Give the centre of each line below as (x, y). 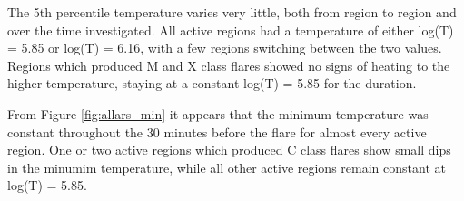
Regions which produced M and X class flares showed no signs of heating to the (229, 65)
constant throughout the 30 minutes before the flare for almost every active (217, 131)
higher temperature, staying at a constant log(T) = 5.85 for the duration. (212, 83)
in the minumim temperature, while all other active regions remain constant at (227, 167)
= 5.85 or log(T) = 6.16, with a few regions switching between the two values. (225, 48)
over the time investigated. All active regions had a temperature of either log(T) (231, 30)
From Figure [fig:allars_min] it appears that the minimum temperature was (218, 113)
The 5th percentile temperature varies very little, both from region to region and (232, 12)
